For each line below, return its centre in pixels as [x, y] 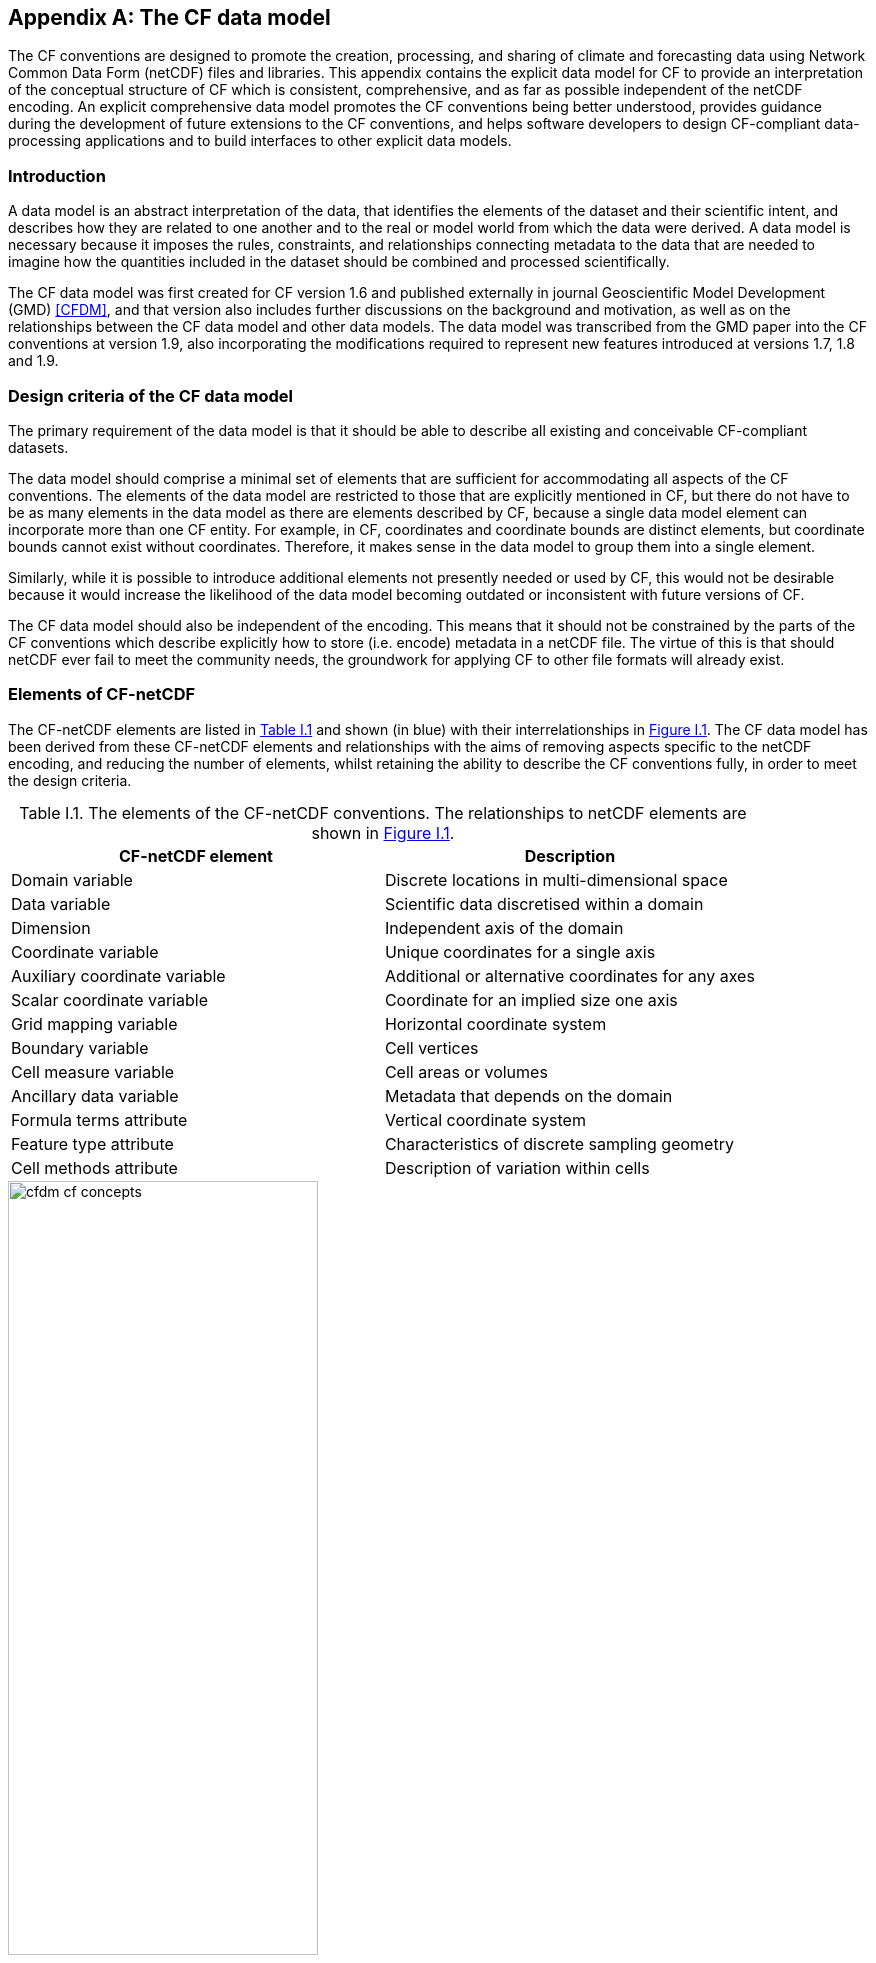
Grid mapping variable [94, 1023]
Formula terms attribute [99, 1119]
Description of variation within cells [517, 1167]
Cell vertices [431, 1047]
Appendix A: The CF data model [169, 17]
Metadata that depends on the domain [528, 1095]
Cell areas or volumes [466, 1071]
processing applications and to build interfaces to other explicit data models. [260, 141]
